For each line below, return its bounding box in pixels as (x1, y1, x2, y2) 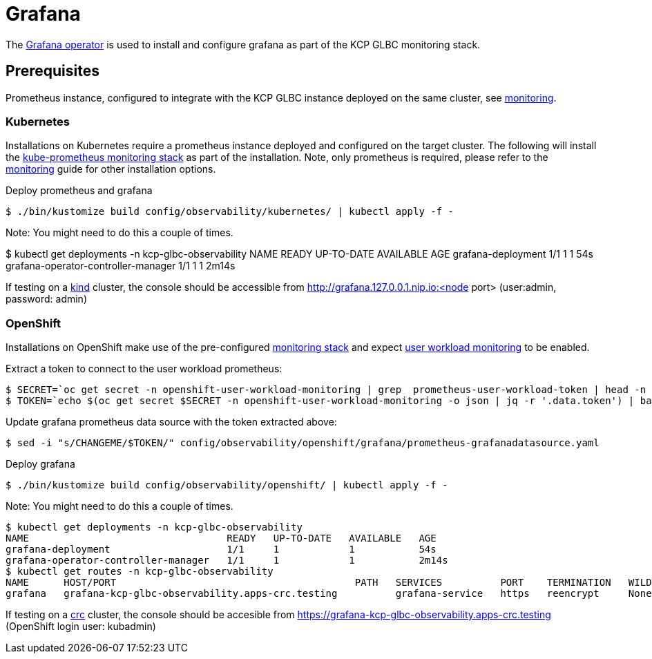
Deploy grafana (6, 458, 75, 470)
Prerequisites (6, 62, 99, 80)
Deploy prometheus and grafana (6, 184, 153, 197)
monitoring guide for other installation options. (6, 163, 216, 175)
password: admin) (6, 293, 87, 305)
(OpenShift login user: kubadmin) (6, 620, 156, 633)
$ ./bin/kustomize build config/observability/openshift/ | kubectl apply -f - (6, 479, 448, 491)
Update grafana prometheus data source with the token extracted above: (6, 416, 337, 428)
